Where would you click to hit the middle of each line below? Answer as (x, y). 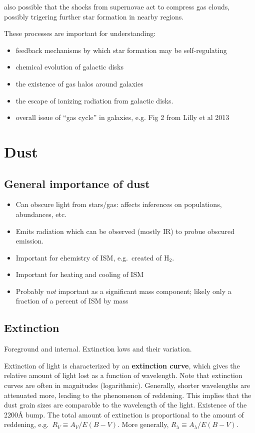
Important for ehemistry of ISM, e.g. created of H (92, 257)
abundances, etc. (41, 214)
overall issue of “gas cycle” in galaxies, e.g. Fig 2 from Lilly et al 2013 (122, 117)
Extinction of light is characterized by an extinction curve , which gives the (122, 365)
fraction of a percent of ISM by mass (72, 301)
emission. (30, 241)
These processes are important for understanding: (80, 33)
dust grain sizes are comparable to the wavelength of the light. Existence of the (125, 405)
